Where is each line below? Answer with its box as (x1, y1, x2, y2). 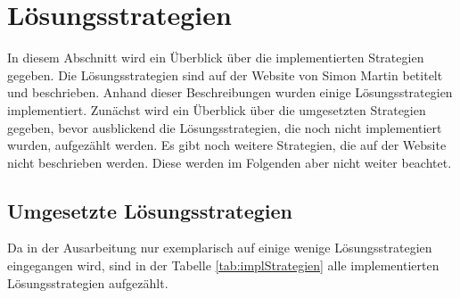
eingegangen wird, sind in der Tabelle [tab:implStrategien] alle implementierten (7, 256, 439, 275)
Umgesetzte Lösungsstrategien (7, 196, 292, 224)
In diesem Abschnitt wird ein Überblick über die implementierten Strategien (7, 48, 424, 67)
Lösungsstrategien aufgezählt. (7, 273, 168, 292)
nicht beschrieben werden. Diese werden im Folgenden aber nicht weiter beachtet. (7, 153, 452, 171)
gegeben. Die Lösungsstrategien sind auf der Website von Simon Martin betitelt (7, 65, 443, 84)
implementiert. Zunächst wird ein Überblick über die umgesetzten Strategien (7, 100, 426, 119)
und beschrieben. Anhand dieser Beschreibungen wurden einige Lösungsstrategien (7, 83, 453, 102)
